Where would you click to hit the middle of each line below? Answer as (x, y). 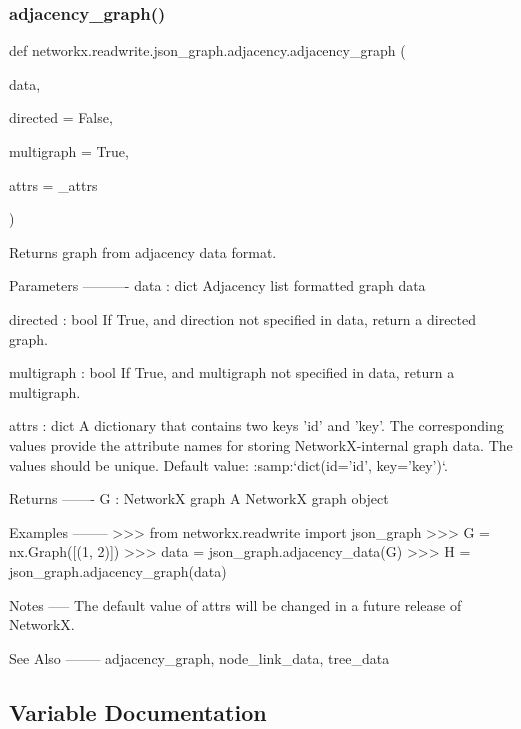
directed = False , (61, 117)
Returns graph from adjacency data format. (143, 251)
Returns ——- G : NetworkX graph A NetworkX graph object (199, 498)
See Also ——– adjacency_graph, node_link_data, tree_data (199, 657)
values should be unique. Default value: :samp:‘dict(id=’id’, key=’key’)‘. (228, 464)
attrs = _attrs (53, 184)
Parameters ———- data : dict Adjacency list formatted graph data (217, 285)
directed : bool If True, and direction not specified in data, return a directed (243, 318)
